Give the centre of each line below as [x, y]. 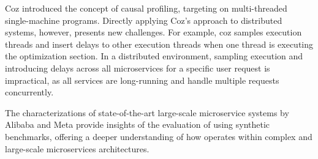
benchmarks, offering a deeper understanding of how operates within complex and [159, 136]
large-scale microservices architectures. [77, 148]
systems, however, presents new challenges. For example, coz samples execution [153, 32]
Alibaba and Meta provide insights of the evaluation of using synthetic [138, 124]
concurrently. [29, 92]
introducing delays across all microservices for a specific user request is [138, 68]
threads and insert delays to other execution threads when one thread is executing [159, 44]
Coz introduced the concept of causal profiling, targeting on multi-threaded [146, 8]
